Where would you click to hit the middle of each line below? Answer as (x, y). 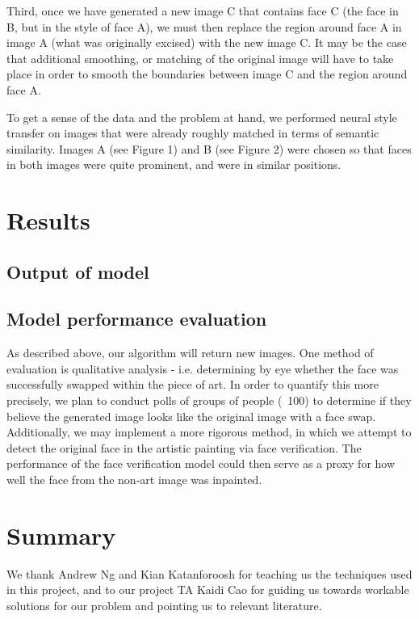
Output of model (78, 271)
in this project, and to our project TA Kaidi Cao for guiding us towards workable (208, 590)
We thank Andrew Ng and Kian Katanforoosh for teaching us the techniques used (209, 573)
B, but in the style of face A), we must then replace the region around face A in (204, 26)
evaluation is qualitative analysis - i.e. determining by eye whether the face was (203, 368)
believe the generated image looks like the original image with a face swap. (191, 416)
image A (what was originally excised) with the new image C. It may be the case (207, 42)
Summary (61, 535)
